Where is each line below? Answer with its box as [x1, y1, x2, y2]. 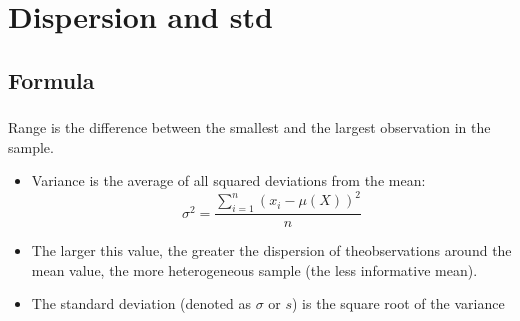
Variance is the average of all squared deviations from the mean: [31, 170, 426, 191]
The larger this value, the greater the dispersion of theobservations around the [31, 240, 512, 261]
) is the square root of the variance [292, 293, 505, 314]
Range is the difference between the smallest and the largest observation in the [8, 117, 491, 138]
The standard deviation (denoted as [31, 293, 251, 314]
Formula [8, 64, 95, 95]
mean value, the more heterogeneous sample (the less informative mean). [31, 259, 478, 280]
